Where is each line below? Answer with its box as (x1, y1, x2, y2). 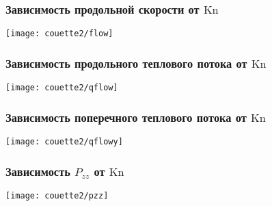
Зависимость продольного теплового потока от (5, 54, 247, 71)
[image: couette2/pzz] (5, 190, 109, 201)
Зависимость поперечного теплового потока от (5, 108, 247, 125)
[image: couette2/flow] (5, 29, 113, 39)
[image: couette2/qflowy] (5, 136, 123, 146)
